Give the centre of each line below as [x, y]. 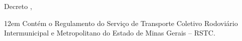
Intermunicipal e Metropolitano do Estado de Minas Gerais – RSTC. [110, 33]
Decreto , [18, 6]
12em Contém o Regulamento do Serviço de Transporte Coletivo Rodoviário [121, 23]
